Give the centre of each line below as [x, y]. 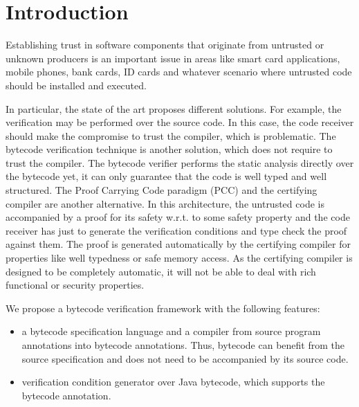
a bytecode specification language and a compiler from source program [171, 331]
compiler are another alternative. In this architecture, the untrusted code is [165, 203]
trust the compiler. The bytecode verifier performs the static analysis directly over [180, 162]
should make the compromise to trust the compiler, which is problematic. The [171, 135]
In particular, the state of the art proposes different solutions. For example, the [174, 108]
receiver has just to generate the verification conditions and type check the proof [176, 230]
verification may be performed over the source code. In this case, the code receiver [180, 122]
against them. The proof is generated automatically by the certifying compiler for [178, 244]
